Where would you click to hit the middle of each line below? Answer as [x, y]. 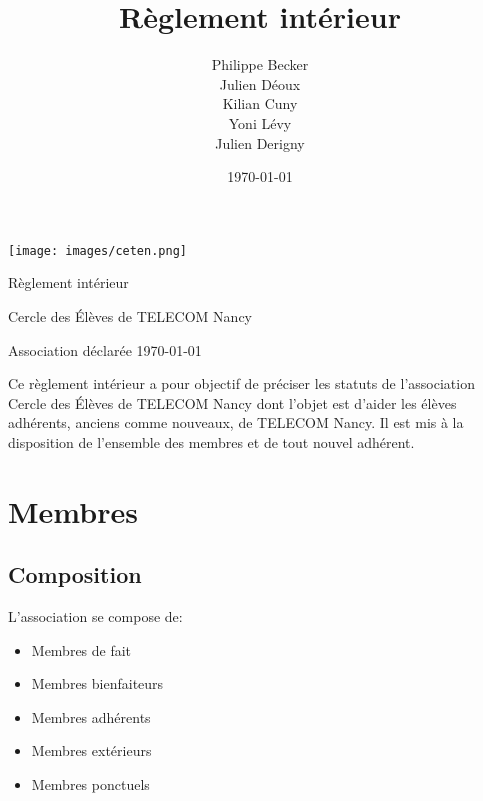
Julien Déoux [260, 83]
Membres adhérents [91, 716]
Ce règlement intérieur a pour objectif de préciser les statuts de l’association [241, 383]
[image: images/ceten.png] [97, 250]
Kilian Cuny [260, 103]
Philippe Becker [260, 64]
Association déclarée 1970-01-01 [105, 349]
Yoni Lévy [260, 122]
